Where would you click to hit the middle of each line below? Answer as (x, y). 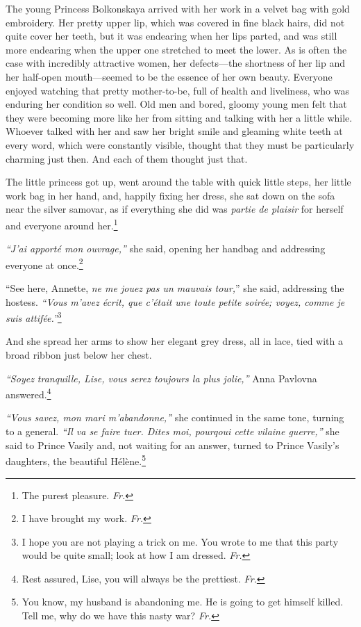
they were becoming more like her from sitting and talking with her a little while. (179, 117)
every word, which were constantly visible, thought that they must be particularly (180, 144)
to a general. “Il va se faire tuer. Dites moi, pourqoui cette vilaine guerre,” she (173, 431)
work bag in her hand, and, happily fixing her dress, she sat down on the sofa (170, 195)
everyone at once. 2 (44, 263)
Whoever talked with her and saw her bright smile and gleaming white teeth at (174, 131)
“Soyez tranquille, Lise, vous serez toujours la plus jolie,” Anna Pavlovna (161, 378)
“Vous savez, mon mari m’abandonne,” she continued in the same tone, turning (175, 417)
